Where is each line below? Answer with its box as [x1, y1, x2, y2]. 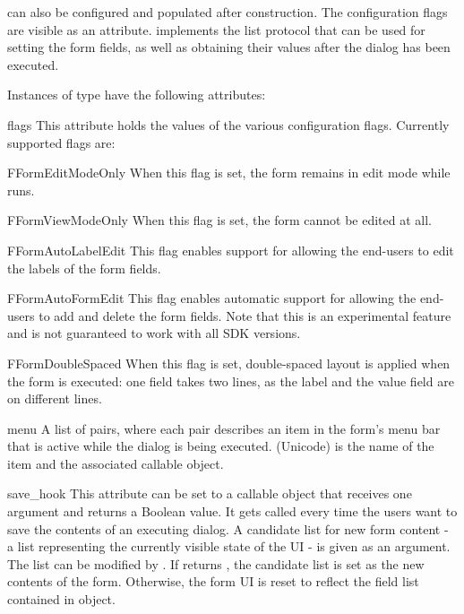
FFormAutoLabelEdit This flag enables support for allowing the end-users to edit [7, 240, 454, 259]
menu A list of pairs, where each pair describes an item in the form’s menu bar [7, 419, 441, 437]
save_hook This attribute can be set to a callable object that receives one [7, 484, 412, 503]
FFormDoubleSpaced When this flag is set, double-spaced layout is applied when [7, 353, 451, 372]
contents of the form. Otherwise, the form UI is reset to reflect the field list [7, 572, 419, 591]
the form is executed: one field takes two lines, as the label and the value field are [7, 371, 454, 390]
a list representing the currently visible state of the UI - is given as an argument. [7, 537, 451, 556]
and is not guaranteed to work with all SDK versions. [7, 324, 301, 342]
